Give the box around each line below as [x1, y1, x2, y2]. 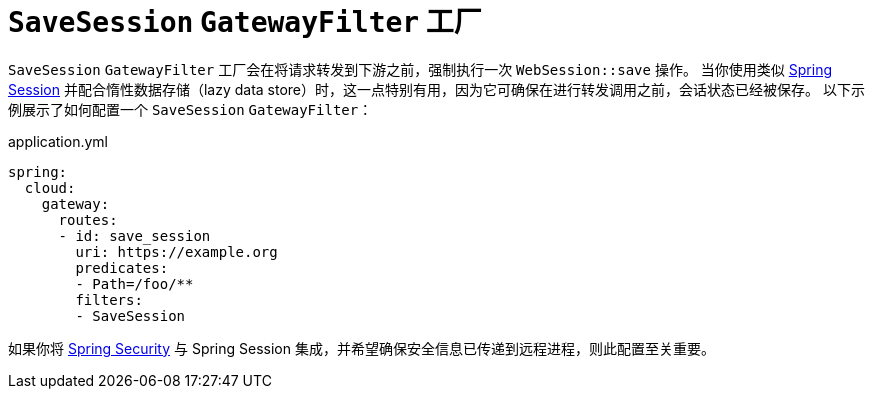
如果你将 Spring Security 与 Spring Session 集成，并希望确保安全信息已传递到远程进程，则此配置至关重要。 [8, 339, 715, 357]
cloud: [24, 179, 76, 196]
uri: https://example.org [75, 243, 278, 260]
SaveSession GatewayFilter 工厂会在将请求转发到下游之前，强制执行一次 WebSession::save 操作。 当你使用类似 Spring [8, 60, 832, 78]
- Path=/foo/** [75, 275, 194, 292]
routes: [58, 211, 118, 228]
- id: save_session [58, 227, 211, 244]
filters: [75, 291, 143, 308]
